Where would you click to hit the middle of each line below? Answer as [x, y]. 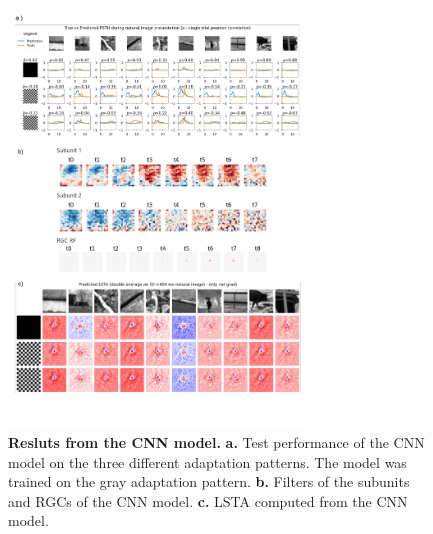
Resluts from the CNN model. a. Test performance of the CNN [216, 441]
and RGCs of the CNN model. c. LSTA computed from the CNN [208, 500]
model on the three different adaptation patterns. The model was [207, 461]
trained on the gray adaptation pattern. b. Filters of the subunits [209, 481]
